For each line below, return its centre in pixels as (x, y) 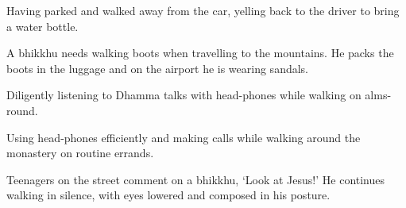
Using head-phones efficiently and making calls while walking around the (184, 137)
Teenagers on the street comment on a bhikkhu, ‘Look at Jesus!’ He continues (196, 179)
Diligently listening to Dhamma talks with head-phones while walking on (184, 95)
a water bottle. (43, 26)
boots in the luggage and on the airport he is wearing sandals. (158, 68)
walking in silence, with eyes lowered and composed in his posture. (168, 195)
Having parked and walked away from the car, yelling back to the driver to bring (203, 10)
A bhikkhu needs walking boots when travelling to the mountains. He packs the (200, 53)
